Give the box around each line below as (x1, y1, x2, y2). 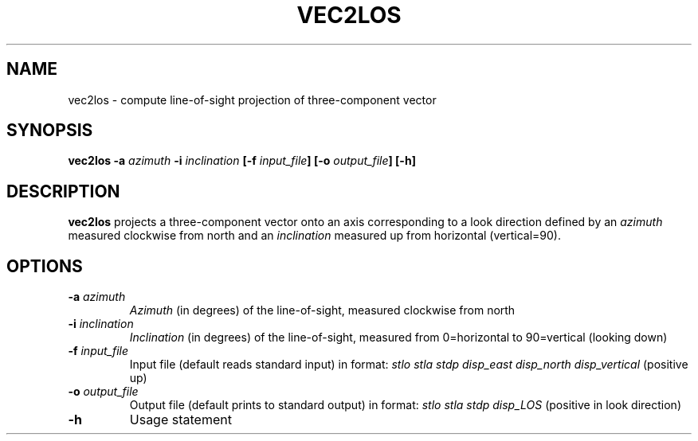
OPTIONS (6, 256, 83, 276)
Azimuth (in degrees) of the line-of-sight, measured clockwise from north (129, 303, 516, 318)
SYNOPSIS (6, 120, 93, 141)
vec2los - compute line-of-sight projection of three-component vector (68, 92, 437, 107)
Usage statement (129, 412, 232, 428)
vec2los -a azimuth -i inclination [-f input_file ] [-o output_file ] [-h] (68, 154, 416, 168)
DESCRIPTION (6, 181, 120, 201)
